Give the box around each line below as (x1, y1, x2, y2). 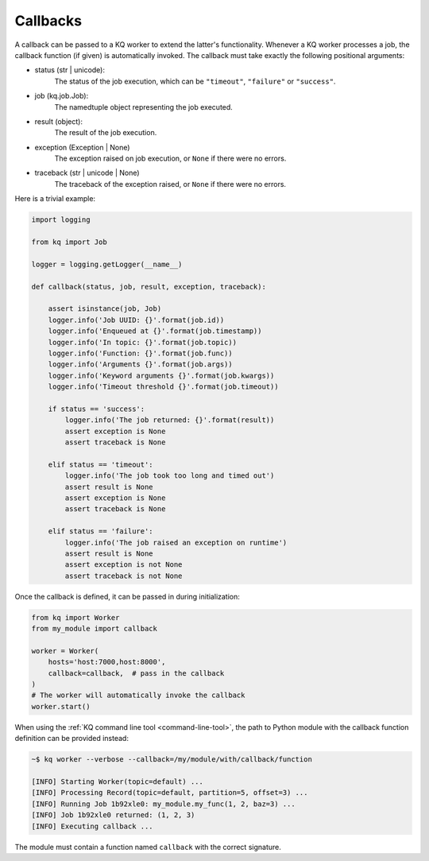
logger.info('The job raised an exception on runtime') (64, 537, 288, 547)
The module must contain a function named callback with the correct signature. (14, 842, 281, 851)
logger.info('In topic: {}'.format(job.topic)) (48, 338, 238, 347)
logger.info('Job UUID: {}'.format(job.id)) (48, 315, 225, 324)
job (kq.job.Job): (34, 91, 89, 101)
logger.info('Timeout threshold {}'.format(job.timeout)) (48, 382, 279, 391)
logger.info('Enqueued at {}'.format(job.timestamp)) (48, 327, 262, 335)
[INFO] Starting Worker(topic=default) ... (31, 777, 204, 786)
